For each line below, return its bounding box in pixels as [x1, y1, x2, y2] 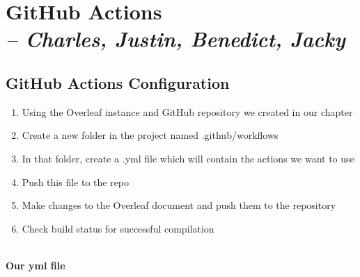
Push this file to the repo [22, 174, 130, 189]
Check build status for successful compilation [22, 221, 214, 235]
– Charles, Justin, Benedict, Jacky [6, 24, 345, 53]
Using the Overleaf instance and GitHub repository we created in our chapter [22, 104, 353, 119]
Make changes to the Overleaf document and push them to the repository [22, 198, 336, 212]
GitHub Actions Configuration [6, 72, 230, 93]
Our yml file [6, 258, 65, 272]
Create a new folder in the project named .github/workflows [22, 128, 279, 142]
